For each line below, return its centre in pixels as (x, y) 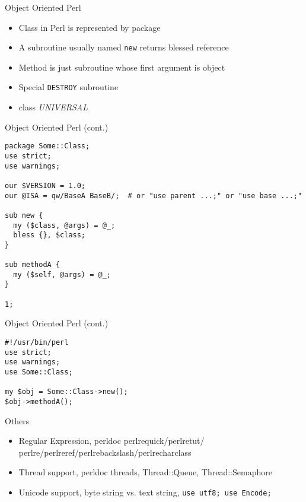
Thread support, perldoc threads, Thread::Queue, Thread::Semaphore (145, 472)
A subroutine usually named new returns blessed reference (124, 47)
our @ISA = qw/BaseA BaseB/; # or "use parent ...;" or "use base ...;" (154, 196)
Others (17, 420)
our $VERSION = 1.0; (45, 185)
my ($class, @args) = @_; (64, 225)
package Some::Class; (47, 146)
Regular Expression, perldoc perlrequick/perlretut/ (111, 441)
